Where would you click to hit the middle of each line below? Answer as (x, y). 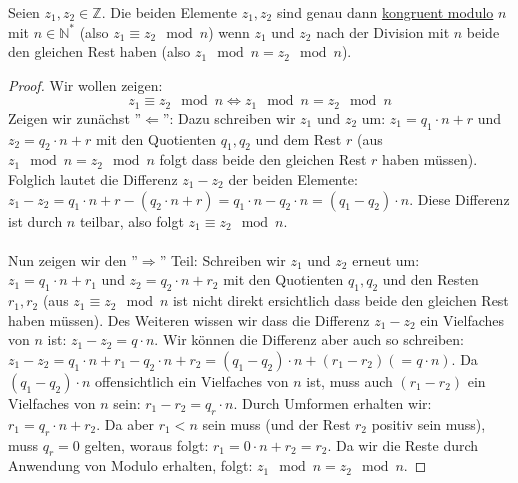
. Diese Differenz (459, 198)
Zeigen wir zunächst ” (75, 117)
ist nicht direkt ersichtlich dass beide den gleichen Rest (340, 300)
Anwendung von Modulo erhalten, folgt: (130, 465)
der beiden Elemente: (293, 179)
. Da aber (125, 423)
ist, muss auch (349, 380)
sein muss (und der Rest (276, 423)
